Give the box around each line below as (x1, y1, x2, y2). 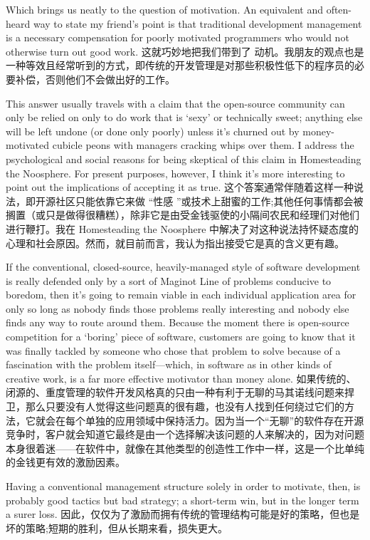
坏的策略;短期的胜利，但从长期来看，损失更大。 (6, 520, 228, 535)
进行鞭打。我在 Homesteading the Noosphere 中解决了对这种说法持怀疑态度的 (6, 221, 359, 236)
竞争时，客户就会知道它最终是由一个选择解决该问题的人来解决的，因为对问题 (6, 427, 364, 442)
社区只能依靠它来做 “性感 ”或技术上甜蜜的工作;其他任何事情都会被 (55, 193, 364, 208)
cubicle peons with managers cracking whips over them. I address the (52, 137, 354, 152)
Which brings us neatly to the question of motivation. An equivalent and (6, 2, 323, 16)
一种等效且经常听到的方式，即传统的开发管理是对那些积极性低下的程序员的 (6, 58, 354, 73)
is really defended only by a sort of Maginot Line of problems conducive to (6, 273, 332, 288)
